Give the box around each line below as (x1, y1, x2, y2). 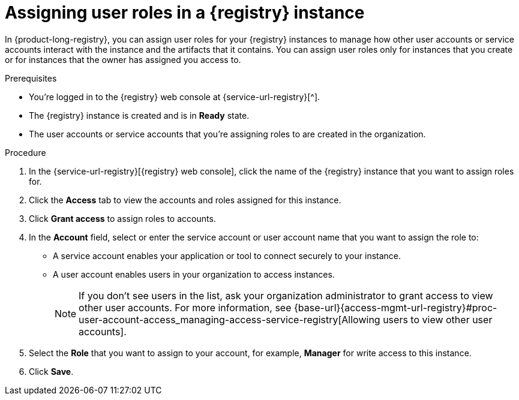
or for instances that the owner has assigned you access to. (5, 54, 241, 65)
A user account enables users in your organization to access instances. (53, 269, 335, 279)
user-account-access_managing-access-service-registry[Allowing (79, 313, 380, 326)
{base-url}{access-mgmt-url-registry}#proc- (294, 301, 497, 314)
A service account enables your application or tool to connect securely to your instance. (53, 250, 401, 261)
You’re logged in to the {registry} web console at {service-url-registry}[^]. (29, 91, 320, 102)
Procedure (5, 147, 46, 158)
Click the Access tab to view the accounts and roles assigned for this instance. (29, 194, 341, 205)
